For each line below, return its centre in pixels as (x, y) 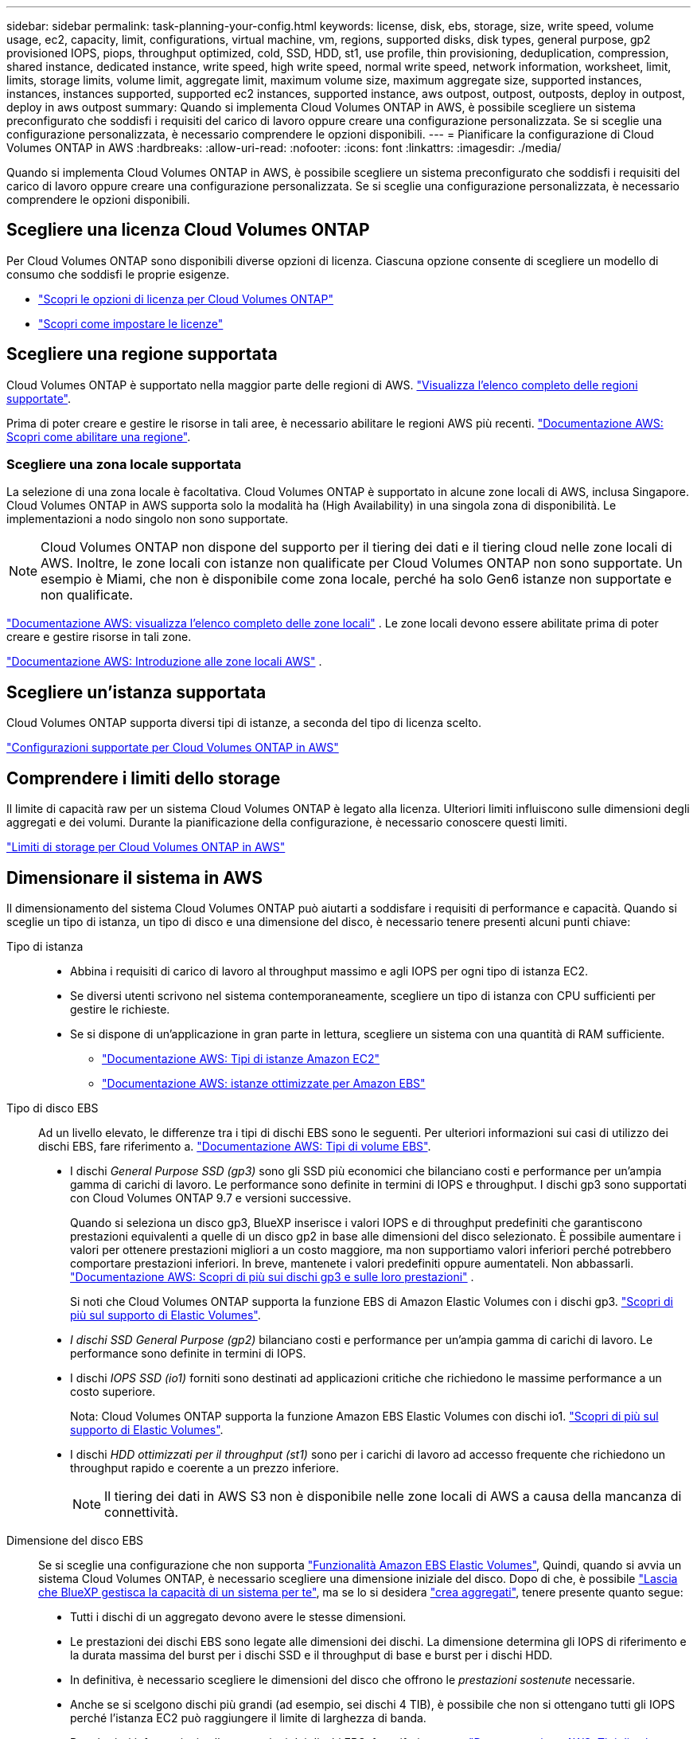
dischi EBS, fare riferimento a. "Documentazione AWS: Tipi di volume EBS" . (235, 1146)
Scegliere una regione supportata (142, 354)
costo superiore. (113, 1391)
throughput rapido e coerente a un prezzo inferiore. (204, 1467)
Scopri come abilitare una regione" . (99, 436)
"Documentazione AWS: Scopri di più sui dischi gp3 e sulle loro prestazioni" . (272, 1276)
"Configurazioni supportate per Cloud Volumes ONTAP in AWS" (173, 748)
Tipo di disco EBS (53, 1108)
